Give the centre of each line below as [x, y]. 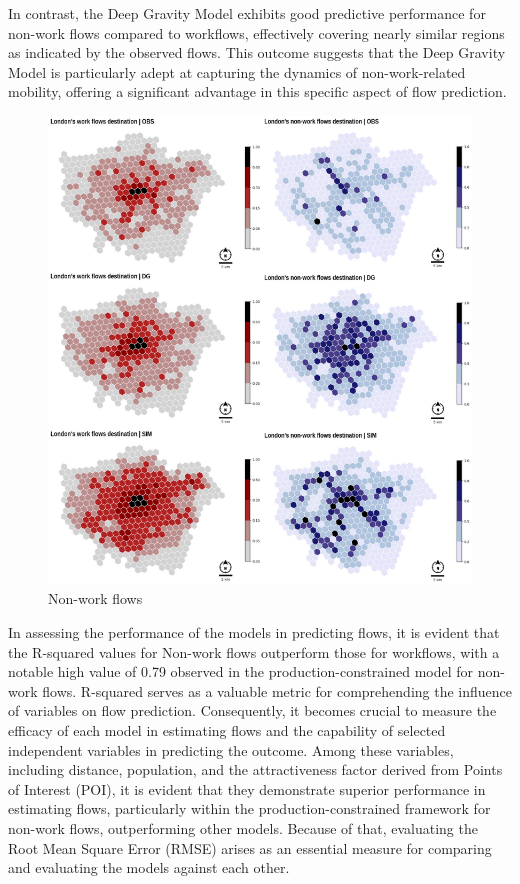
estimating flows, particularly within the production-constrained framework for [249, 808]
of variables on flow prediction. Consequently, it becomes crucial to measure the [252, 710]
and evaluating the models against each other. [149, 867]
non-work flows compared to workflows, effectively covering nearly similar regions [256, 32]
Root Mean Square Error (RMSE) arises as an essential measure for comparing [250, 847]
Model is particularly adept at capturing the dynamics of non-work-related [237, 71]
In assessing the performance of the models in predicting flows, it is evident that [254, 632]
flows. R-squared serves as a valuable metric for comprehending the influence [277, 690]
